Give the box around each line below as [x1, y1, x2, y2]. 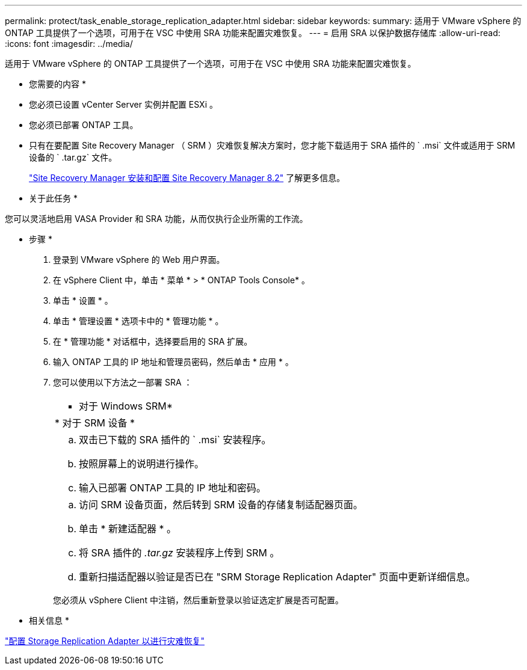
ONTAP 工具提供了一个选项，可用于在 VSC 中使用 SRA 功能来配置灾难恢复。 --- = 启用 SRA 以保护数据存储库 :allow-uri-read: [5, 28, 501, 38]
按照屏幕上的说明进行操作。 [79, 458, 205, 470]
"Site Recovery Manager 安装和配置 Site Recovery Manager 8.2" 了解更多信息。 [29, 173, 345, 183]
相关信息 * [29, 615, 69, 625]
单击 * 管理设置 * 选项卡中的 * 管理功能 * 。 [53, 316, 224, 326]
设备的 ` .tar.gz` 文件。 [29, 152, 117, 162]
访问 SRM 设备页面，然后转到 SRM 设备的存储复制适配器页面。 [79, 499, 363, 511]
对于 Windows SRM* [79, 400, 173, 412]
